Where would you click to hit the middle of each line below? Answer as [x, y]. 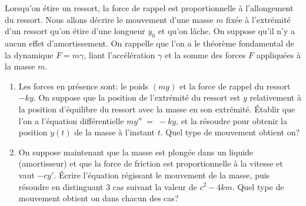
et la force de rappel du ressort [235, 86]
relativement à [275, 97]
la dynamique [29, 54]
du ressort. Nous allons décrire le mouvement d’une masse [109, 19]
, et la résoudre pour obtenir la [232, 120]
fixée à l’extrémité [258, 19]
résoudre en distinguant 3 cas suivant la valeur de [108, 186]
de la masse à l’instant [114, 132]
